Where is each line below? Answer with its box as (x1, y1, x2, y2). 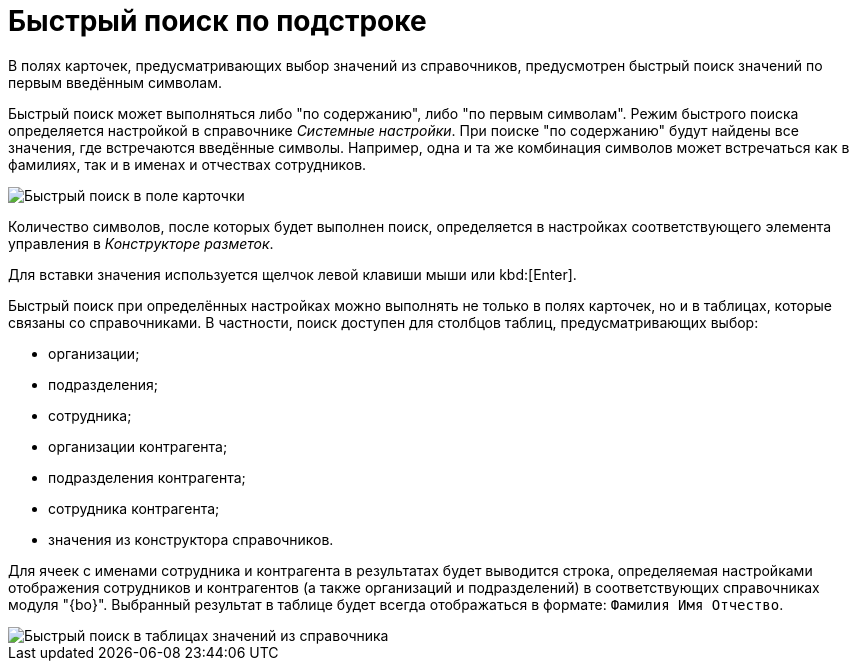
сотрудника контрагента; (48, 499, 220, 517)
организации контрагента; (48, 437, 228, 455)
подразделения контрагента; (48, 468, 246, 486)
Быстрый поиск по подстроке (8, 4, 427, 38)
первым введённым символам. (8, 73, 223, 91)
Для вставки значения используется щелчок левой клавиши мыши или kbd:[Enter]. (8, 265, 577, 283)
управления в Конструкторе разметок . (8, 234, 274, 252)
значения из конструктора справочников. (48, 530, 334, 548)
